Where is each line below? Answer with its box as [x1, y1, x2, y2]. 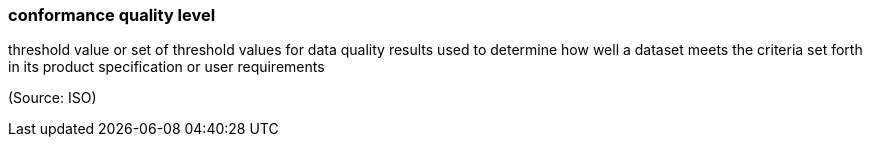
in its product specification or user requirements [8, 58, 325, 76]
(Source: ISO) [8, 89, 97, 107]
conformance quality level [8, 5, 216, 25]
